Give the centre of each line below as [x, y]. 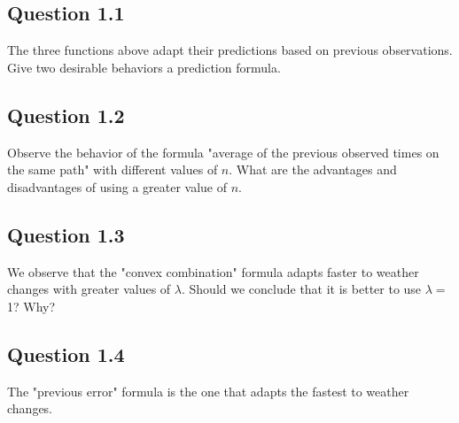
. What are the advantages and [313, 169]
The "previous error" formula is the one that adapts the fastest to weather [208, 391]
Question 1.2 [66, 115]
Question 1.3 [66, 234]
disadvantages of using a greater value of [117, 186]
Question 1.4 [66, 354]
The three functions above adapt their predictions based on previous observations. [230, 50]
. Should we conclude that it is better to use [302, 289]
